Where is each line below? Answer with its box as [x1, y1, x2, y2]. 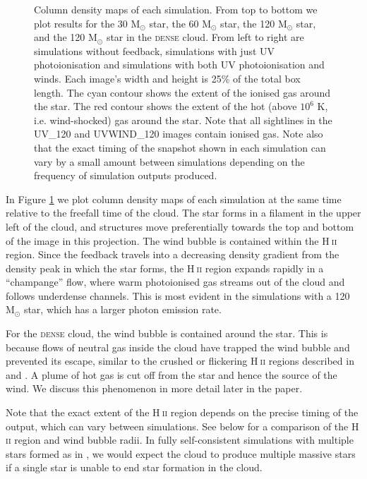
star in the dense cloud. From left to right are [106, 30, 304, 44]
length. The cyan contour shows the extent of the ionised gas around [34, 85, 330, 99]
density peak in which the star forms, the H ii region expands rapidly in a [6, 260, 324, 275]
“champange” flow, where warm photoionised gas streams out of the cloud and [6, 274, 345, 289]
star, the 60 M [149, 16, 212, 30]
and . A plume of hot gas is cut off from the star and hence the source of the [6, 367, 337, 382]
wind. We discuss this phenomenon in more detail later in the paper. [6, 381, 303, 396]
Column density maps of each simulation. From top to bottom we [34, 2, 318, 16]
